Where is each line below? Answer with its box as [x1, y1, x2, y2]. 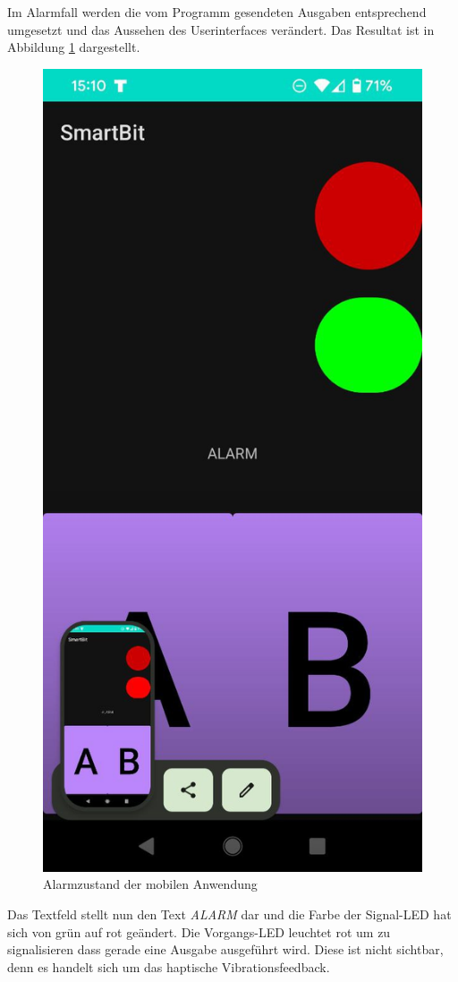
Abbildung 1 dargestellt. [7, 38, 140, 56]
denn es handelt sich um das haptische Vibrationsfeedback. [7, 957, 330, 976]
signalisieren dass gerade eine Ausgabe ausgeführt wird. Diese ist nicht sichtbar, [7, 940, 444, 959]
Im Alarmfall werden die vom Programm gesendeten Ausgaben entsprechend [7, 3, 427, 21]
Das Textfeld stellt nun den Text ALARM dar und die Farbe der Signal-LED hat [7, 905, 452, 924]
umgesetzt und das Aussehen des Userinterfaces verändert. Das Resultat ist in [7, 20, 435, 38]
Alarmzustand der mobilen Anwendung [43, 875, 258, 893]
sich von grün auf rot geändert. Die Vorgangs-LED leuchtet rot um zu [7, 922, 391, 941]
